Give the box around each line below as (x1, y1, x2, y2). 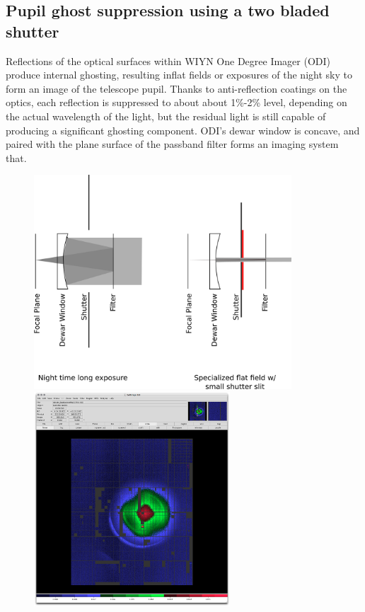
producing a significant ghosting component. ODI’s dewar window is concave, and (6, 122, 360, 137)
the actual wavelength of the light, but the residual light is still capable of (6, 108, 326, 123)
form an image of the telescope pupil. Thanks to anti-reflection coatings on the (6, 81, 347, 96)
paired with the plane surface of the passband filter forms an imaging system (6, 137, 339, 151)
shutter (6, 20, 59, 42)
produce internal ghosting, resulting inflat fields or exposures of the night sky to (6, 67, 352, 82)
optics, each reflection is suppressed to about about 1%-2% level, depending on (6, 95, 347, 110)
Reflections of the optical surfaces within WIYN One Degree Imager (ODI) (6, 53, 331, 68)
